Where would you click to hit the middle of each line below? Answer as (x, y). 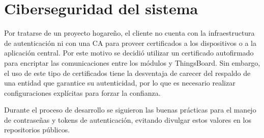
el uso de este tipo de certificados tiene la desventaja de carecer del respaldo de (127, 73)
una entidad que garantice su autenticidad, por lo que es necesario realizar (120, 83)
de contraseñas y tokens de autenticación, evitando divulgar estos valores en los (128, 119)
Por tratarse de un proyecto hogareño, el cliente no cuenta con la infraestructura (129, 33)
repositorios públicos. (37, 130)
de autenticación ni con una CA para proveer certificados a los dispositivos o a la (130, 43)
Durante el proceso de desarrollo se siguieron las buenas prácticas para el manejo (130, 110)
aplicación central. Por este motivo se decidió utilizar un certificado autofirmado (129, 53)
